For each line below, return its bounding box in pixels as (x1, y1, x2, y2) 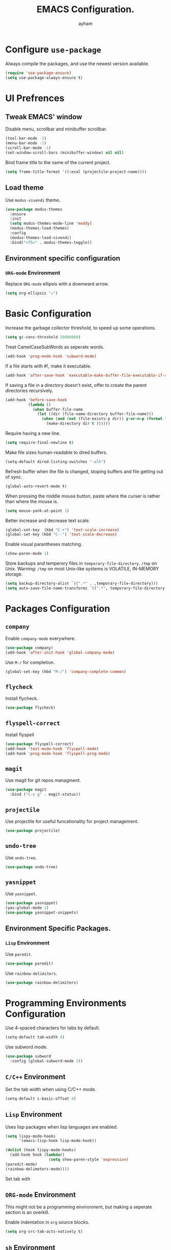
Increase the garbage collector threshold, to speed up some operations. (5, 325, 156, 331)
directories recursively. (5, 387, 53, 394)
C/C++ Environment (5, 1073, 66, 1081)
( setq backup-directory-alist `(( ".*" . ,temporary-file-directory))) (5, 581, 158, 586)
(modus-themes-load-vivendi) (10, 235, 72, 240)
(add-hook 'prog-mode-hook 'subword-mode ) (5, 354, 97, 359)
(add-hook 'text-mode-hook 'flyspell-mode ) (5, 746, 99, 751)
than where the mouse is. (5, 498, 59, 504)
